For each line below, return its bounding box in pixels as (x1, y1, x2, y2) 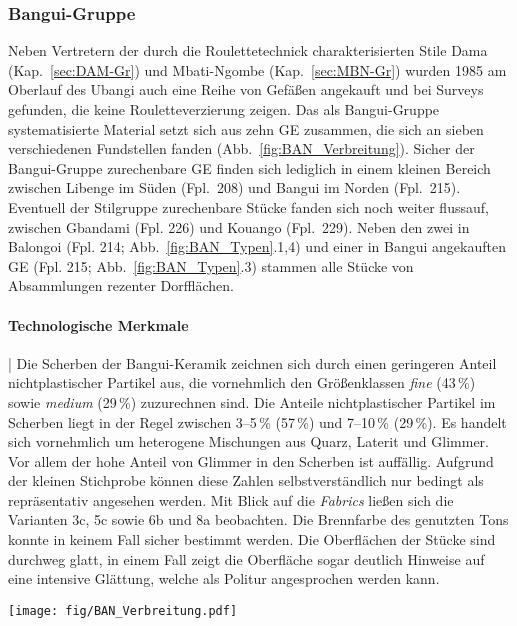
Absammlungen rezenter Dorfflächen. (8, 275, 234, 296)
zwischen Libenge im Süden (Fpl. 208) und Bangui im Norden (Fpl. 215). (8, 177, 461, 198)
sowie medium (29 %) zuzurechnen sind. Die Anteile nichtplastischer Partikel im (8, 391, 496, 412)
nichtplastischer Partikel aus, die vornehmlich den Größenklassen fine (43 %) (8, 372, 476, 393)
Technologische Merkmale (8, 314, 189, 335)
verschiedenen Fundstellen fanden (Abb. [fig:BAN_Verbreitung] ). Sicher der (8, 138, 475, 159)
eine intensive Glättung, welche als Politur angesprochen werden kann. (8, 568, 440, 589)
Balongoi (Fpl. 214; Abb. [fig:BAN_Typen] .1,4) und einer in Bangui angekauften (8, 236, 506, 257)
